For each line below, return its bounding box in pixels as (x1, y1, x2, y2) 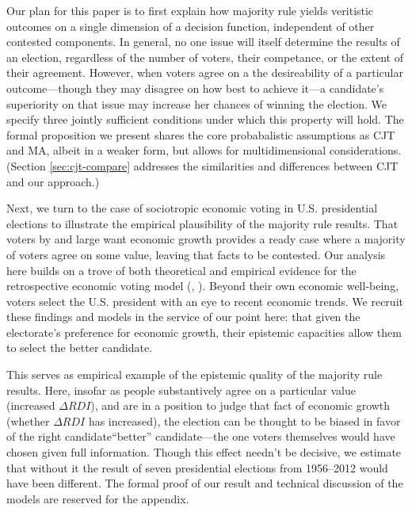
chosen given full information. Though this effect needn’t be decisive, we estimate (6, 444, 402, 460)
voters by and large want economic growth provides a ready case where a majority (6, 231, 406, 247)
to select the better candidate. (6, 339, 153, 356)
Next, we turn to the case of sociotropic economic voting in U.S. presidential (6, 200, 378, 216)
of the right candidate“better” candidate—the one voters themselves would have (6, 428, 395, 445)
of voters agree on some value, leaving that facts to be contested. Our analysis (6, 246, 386, 262)
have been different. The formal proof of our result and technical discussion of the (6, 475, 403, 491)
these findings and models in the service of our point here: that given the (6, 308, 360, 325)
